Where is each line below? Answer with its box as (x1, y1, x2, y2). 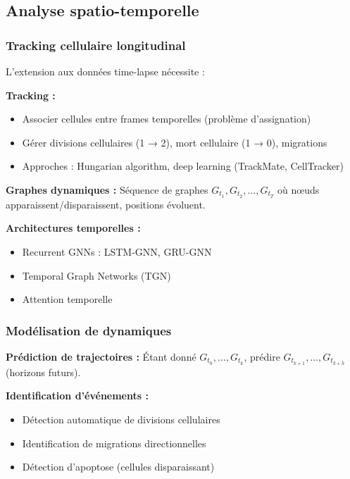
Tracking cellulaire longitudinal (6, 36, 186, 54)
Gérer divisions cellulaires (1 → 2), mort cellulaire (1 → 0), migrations (22, 135, 327, 149)
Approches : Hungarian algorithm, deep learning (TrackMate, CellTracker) (22, 158, 344, 173)
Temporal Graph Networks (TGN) (22, 268, 171, 282)
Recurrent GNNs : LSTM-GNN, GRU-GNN (22, 244, 212, 259)
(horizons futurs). (6, 364, 81, 379)
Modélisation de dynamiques (6, 321, 172, 339)
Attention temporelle (22, 292, 113, 306)
